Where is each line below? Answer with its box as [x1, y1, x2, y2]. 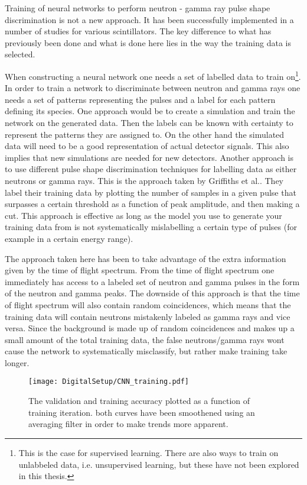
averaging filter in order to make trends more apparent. [28, 418, 228, 430]
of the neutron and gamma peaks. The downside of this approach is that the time [5, 287, 300, 299]
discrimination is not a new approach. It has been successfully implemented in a [5, 13, 294, 25]
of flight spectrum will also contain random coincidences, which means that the [5, 298, 291, 311]
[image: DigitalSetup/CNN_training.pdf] [28, 377, 190, 386]
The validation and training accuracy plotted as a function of [28, 395, 250, 407]
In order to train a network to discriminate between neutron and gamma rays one [5, 82, 301, 94]
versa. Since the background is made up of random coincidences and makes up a [5, 322, 295, 334]
